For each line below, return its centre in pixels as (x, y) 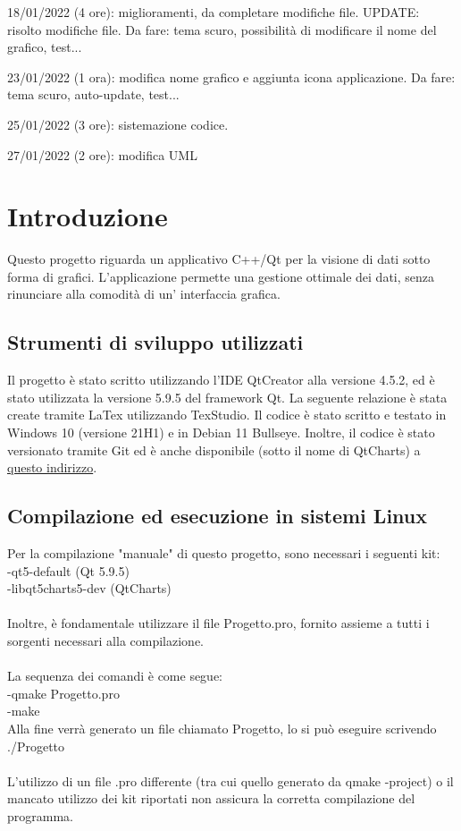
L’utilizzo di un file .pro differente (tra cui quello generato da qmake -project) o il (230, 780)
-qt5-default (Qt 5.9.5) (68, 570)
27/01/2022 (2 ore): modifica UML (102, 154)
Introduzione (88, 216)
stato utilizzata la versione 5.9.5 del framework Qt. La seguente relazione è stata (227, 397)
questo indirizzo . (52, 467)
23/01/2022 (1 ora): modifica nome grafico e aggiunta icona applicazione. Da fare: (231, 76)
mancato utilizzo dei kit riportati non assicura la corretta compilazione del (211, 798)
